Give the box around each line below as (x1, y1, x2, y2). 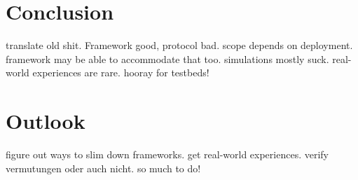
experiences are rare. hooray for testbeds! (32, 65, 209, 80)
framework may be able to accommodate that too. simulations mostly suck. (6, 51, 329, 66)
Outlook (6, 106, 85, 135)
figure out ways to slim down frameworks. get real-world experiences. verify (6, 147, 329, 162)
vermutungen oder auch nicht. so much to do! (6, 160, 201, 175)
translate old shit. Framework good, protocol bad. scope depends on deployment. (6, 38, 353, 53)
